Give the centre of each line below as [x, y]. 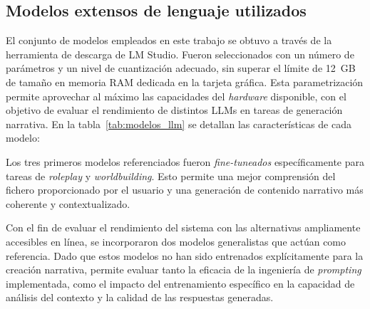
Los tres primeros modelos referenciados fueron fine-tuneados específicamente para [185, 161]
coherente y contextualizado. [68, 203]
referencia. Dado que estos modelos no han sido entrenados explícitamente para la [185, 255]
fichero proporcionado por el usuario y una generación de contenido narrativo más [185, 190]
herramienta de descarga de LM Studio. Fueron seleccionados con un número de [180, 54]
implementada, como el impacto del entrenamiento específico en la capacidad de [180, 283]
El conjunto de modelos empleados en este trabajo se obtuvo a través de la [169, 40]
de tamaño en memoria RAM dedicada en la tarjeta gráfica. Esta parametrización [185, 82]
